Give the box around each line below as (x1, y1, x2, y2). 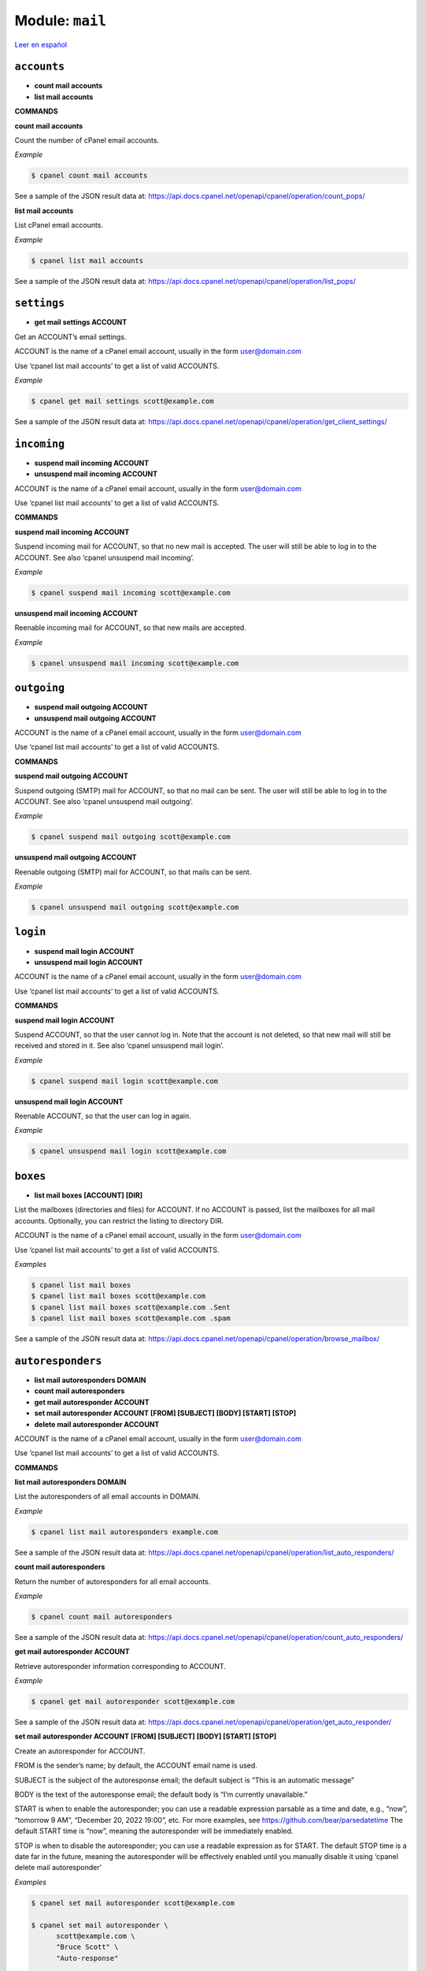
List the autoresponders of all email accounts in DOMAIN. (14, 1492, 201, 1501)
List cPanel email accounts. (14, 221, 104, 230)
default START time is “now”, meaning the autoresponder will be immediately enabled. (14, 1826, 294, 1836)
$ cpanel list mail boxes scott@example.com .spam (31, 1313, 231, 1323)
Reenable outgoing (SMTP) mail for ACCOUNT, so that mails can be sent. (14, 867, 252, 877)
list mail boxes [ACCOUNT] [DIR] (34, 1190, 143, 1200)
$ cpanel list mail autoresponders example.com (31, 1527, 218, 1537)
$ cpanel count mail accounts (31, 171, 148, 181)
